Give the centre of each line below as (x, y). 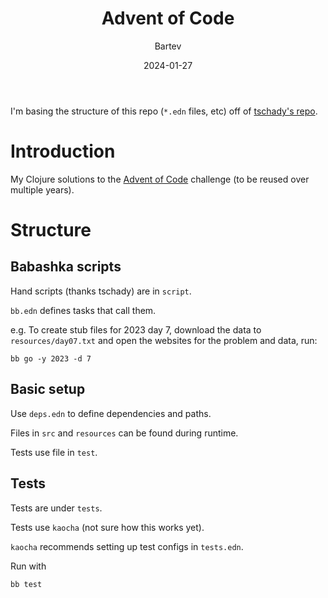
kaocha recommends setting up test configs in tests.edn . (127, 546)
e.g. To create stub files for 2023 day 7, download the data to (136, 329)
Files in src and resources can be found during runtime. (124, 433)
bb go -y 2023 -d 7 (51, 358)
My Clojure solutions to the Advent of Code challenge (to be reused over (160, 179)
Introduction (63, 151)
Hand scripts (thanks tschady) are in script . (101, 291)
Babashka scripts (66, 267)
